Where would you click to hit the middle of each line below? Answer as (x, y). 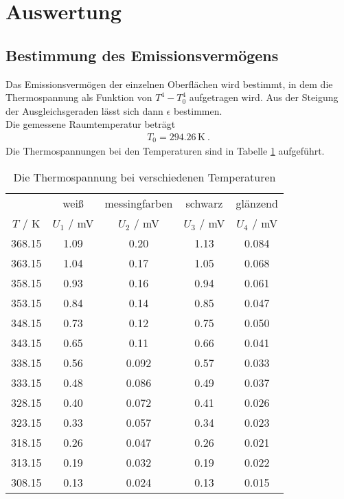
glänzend (257, 203)
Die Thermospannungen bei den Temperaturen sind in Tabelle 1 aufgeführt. (165, 151)
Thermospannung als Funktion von (79, 97)
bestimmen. (198, 110)
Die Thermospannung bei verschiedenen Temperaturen (145, 177)
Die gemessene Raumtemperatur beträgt (91, 124)
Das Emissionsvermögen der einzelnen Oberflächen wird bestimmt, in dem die (169, 84)
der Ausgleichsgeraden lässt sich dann (84, 110)
